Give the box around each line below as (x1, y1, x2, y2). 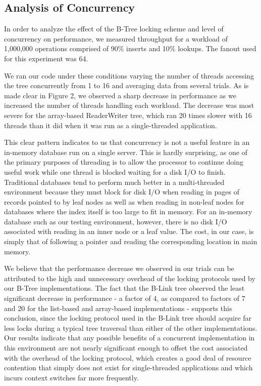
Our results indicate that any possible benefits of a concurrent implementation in (4, 332, 255, 343)
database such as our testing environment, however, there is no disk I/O (4, 216, 227, 226)
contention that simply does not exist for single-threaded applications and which (4, 362, 253, 373)
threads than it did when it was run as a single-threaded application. (4, 120, 217, 130)
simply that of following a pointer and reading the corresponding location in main (4, 236, 257, 247)
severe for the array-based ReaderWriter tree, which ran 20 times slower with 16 (4, 109, 252, 120)
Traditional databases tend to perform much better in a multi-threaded (4, 176, 225, 187)
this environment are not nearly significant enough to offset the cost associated (4, 342, 248, 353)
